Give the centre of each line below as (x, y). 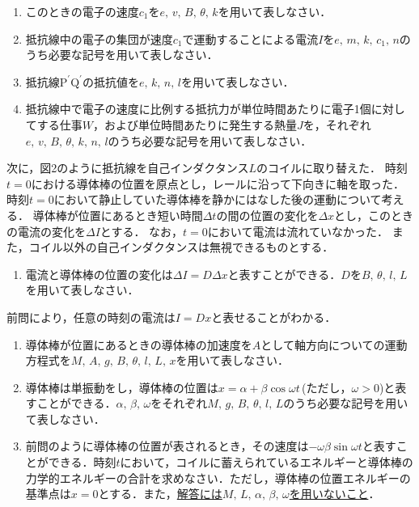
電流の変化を (51, 231)
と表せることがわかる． (274, 317)
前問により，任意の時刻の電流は (91, 317)
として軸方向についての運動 (334, 344)
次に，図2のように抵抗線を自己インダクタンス (128, 168)
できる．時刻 (82, 462)
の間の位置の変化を (267, 215)
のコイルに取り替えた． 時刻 (332, 168)
